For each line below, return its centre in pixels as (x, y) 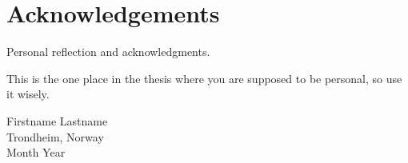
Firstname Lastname (57, 120)
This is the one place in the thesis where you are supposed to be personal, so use (204, 78)
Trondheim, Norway (55, 136)
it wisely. (28, 94)
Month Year (36, 152)
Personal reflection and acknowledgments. (108, 52)
